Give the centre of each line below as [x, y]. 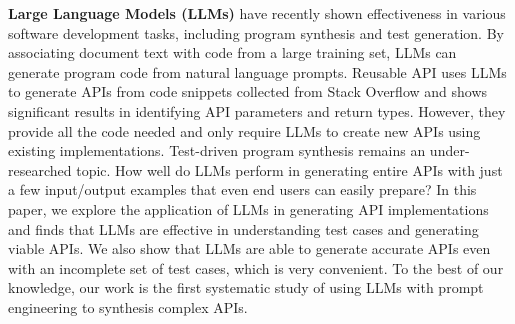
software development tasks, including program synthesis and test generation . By [256, 32]
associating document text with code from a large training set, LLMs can [232, 52]
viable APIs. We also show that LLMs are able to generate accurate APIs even [249, 248]
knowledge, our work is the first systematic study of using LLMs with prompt [246, 287]
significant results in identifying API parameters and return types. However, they [257, 110]
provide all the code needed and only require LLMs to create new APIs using [244, 130]
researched [40, 169]
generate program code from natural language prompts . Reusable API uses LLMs [257, 71]
